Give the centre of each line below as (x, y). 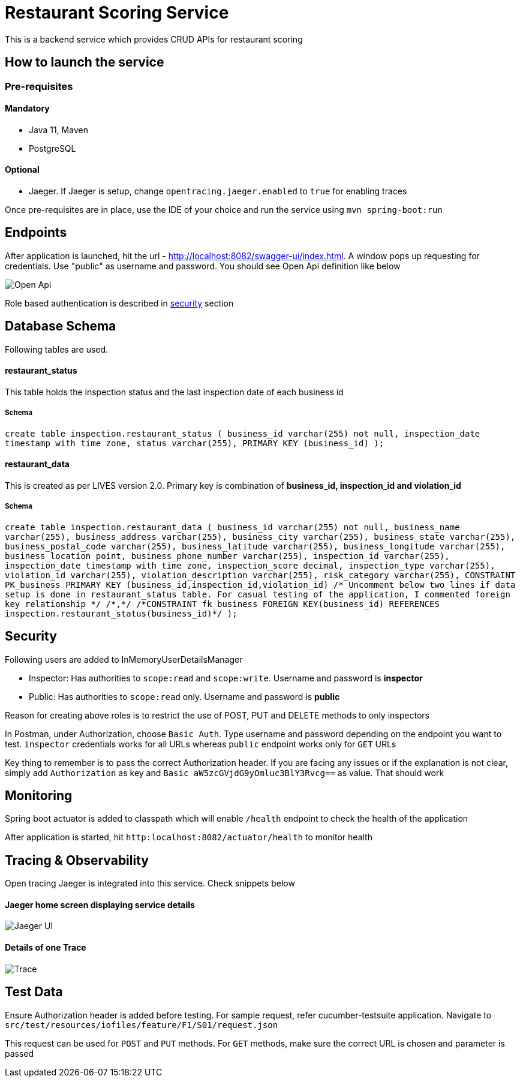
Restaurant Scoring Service (117, 13)
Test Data (34, 992)
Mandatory (27, 109)
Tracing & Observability (77, 860)
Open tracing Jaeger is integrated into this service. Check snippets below (150, 883)
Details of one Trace (46, 948)
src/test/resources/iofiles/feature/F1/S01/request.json (142, 1025)
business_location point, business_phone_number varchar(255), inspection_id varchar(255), (227, 556)
